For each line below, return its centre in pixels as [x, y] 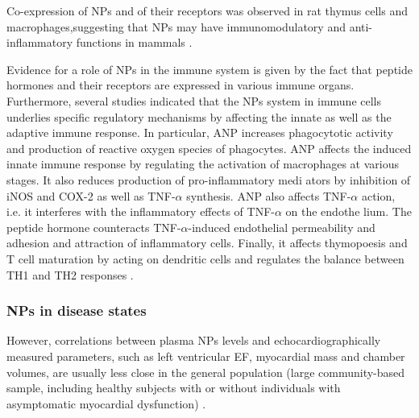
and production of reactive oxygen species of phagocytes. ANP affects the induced [209, 148]
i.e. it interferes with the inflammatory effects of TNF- [141, 211]
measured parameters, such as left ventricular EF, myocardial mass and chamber [206, 356]
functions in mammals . [134, 42]
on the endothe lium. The [348, 211]
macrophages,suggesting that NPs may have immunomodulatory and [176, 26]
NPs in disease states [77, 310]
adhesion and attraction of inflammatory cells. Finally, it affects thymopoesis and [207, 243]
